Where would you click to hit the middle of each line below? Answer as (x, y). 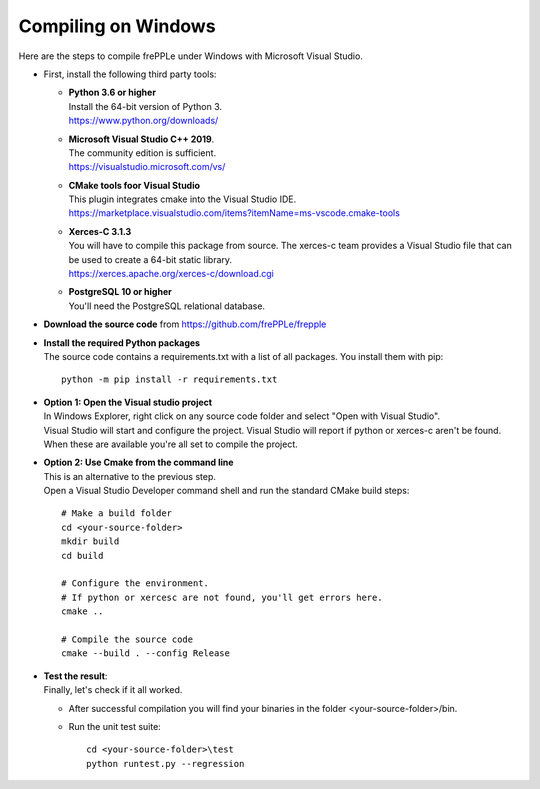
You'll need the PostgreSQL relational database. (166, 306)
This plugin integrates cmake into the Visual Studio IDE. (182, 199)
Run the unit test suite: (115, 726)
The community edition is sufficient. (142, 152)
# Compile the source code (127, 639)
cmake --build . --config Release (145, 653)
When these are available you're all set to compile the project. (171, 444)
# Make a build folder (117, 513)
